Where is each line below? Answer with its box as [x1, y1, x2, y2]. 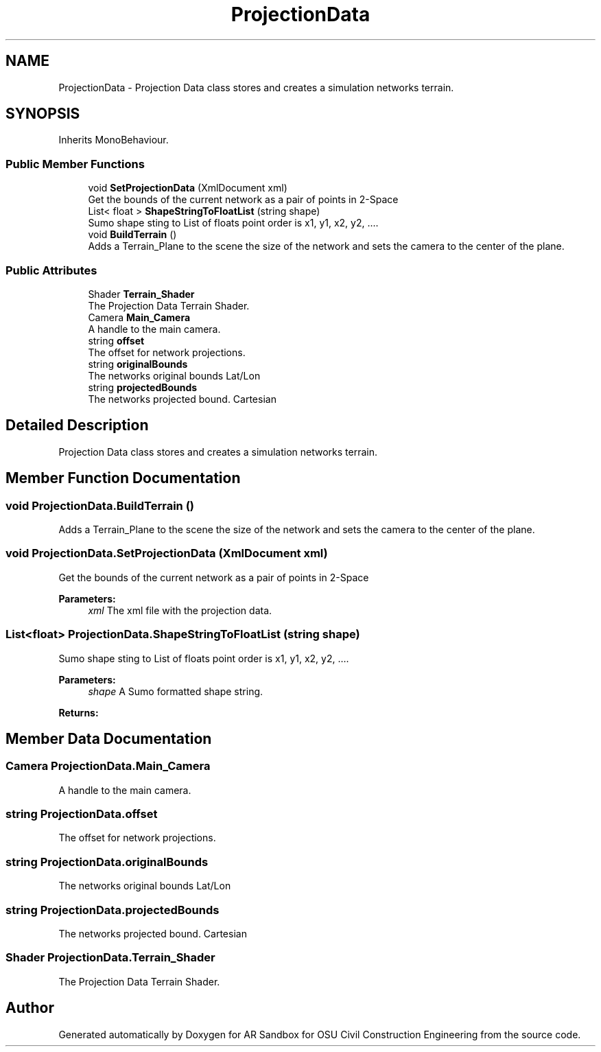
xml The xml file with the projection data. [88, 604, 272, 616]
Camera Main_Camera [88, 311, 191, 323]
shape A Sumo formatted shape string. [88, 685, 263, 697]
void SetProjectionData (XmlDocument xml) [88, 182, 287, 194]
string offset [88, 334, 145, 347]
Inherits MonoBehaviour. [58, 134, 169, 146]
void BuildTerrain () [88, 229, 177, 241]
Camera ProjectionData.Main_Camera [5, 759, 211, 773]
